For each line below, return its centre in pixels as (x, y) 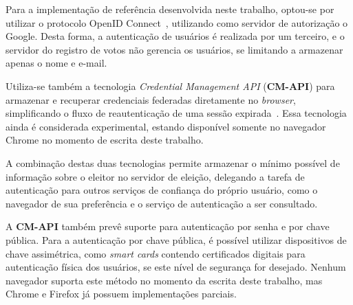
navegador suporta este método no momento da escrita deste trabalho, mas (164, 280)
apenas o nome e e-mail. (56, 63)
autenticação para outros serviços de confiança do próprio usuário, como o (162, 190)
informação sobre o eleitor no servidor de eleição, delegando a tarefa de (155, 176)
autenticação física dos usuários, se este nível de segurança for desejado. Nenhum (176, 267)
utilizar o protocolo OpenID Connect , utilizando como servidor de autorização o (177, 22)
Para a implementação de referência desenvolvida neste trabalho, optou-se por (170, 9)
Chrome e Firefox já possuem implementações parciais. (121, 294)
